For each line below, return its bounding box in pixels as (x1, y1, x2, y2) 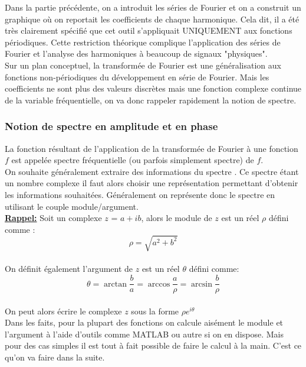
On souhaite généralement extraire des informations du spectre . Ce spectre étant (5, 165, 299, 177)
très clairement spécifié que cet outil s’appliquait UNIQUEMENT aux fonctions (5, 24, 292, 37)
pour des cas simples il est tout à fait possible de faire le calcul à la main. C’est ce (5, 339, 302, 352)
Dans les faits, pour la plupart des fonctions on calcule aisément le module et (5, 316, 284, 329)
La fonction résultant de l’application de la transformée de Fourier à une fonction (5, 142, 298, 154)
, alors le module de (141, 212, 212, 224)
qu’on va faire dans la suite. (5, 351, 105, 363)
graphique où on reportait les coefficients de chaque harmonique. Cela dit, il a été (5, 12, 300, 25)
